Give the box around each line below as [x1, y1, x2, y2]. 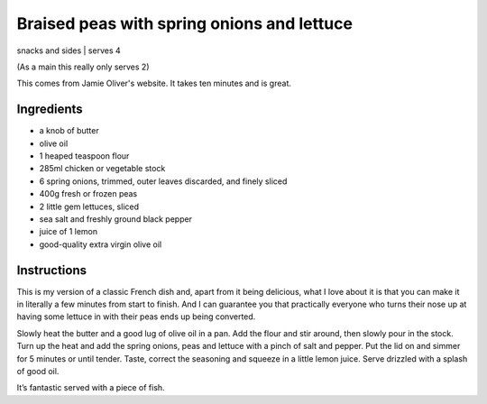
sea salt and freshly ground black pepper [39, 213, 193, 225]
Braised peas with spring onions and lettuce [16, 14, 354, 33]
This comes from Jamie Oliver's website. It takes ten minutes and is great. [16, 78, 292, 89]
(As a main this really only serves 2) [16, 61, 150, 72]
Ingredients [16, 102, 83, 117]
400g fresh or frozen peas [39, 188, 138, 199]
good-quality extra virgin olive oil [39, 239, 162, 250]
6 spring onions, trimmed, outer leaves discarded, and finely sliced [39, 176, 288, 187]
